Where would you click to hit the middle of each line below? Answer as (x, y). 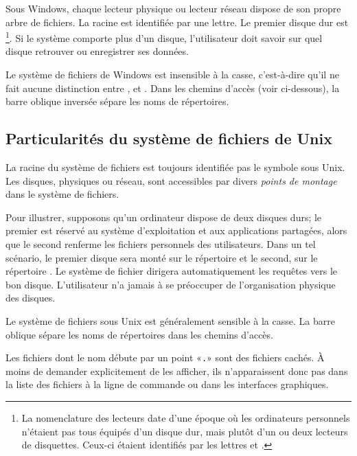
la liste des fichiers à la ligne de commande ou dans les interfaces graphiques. (167, 384)
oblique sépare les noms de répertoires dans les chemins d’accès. (139, 334)
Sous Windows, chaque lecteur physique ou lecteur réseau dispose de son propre (173, 8)
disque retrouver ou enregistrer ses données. (97, 51)
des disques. (31, 298)
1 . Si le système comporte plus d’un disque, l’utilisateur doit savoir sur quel (164, 37)
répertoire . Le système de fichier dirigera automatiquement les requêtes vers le (172, 271)
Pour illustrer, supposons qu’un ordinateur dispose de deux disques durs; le (164, 217)
